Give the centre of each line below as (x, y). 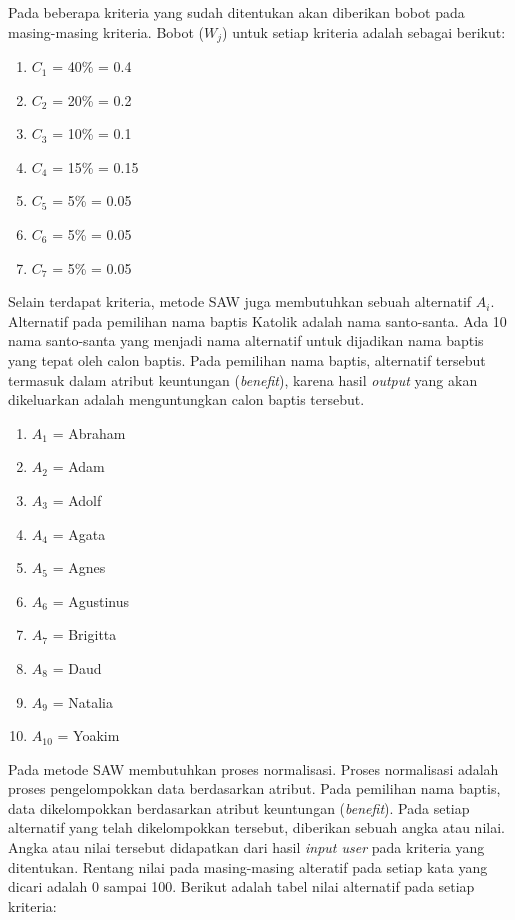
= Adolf (77, 499)
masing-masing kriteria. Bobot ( (106, 31)
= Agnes (79, 567)
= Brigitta (84, 634)
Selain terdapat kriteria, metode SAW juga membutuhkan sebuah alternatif (240, 301)
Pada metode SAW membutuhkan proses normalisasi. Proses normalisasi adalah (253, 768)
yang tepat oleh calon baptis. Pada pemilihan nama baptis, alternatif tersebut (247, 359)
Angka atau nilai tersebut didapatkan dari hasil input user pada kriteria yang (246, 847)
